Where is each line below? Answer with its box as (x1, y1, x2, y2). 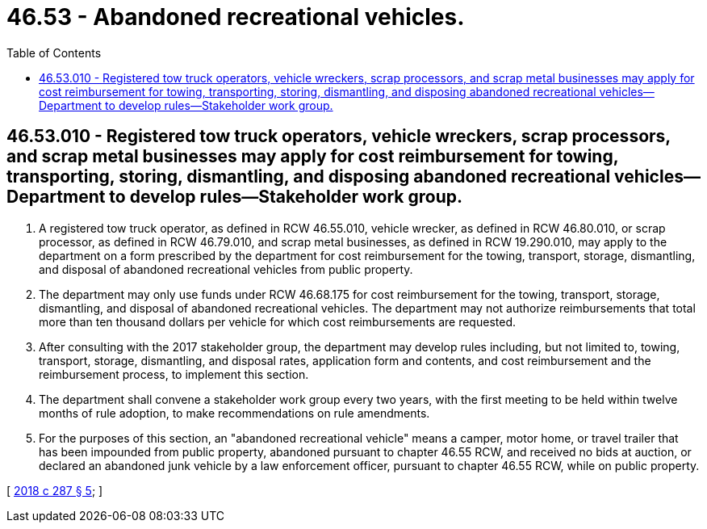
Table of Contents (6, 45, 102, 60)
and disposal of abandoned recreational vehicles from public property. (39, 262, 413, 276)
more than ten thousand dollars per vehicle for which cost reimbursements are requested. (39, 314, 516, 329)
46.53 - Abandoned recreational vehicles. (6, 3, 465, 31)
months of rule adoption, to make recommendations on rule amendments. (39, 405, 430, 420)
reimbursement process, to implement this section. (39, 367, 309, 381)
